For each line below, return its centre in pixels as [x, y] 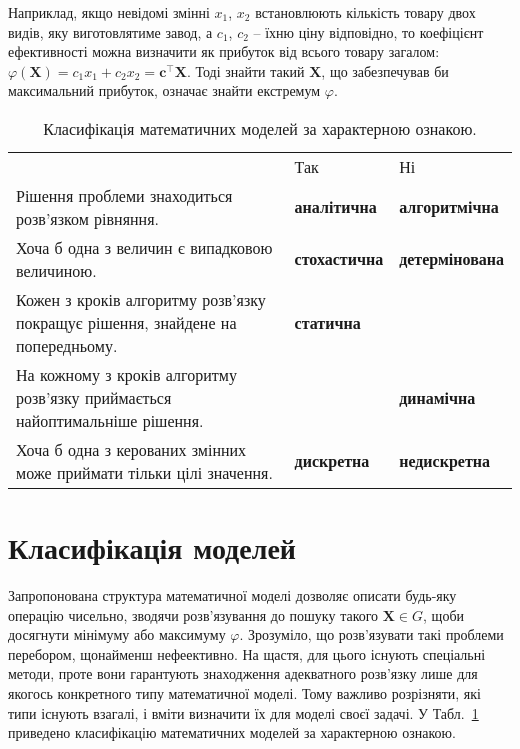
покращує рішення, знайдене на [126, 322]
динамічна [437, 397]
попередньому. [67, 345]
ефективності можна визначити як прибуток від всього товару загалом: [224, 51]
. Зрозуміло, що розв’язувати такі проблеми [371, 634]
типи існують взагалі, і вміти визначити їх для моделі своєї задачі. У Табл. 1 [243, 712]
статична [327, 322]
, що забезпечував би [385, 70]
